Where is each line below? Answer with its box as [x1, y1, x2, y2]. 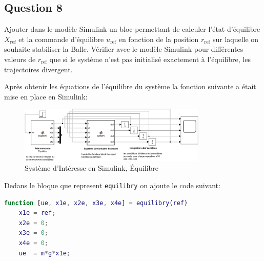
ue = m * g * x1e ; [18, 249, 70, 257]
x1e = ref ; [18, 209, 56, 217]
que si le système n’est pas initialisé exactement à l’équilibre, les [49, 53, 251, 64]
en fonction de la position [118, 33, 199, 44]
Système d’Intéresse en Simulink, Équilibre [25, 163, 159, 173]
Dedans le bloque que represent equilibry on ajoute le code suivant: [4, 179, 220, 190]
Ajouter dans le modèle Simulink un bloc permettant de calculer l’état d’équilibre [4, 24, 260, 34]
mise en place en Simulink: [4, 91, 88, 102]
